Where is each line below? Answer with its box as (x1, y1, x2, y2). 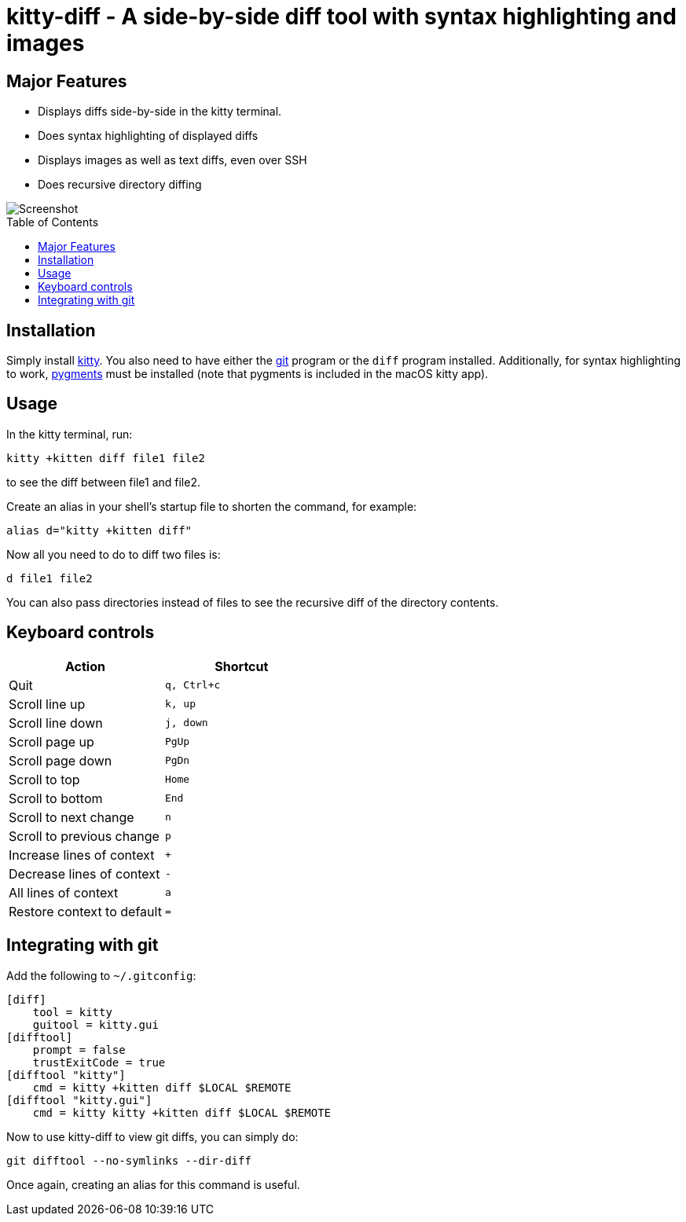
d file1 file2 (6, 571, 93, 585)
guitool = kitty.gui (32, 1018, 159, 1031)
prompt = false (32, 1043, 126, 1056)
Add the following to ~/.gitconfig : (6, 968, 196, 982)
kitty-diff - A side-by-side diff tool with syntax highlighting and (6, 3, 677, 30)
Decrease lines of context (9, 865, 160, 882)
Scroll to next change (9, 809, 134, 825)
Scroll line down (9, 714, 103, 731)
